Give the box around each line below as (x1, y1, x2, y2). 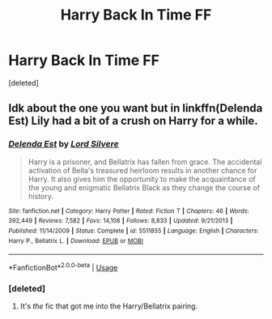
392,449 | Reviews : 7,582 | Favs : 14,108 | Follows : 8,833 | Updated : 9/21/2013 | (8, 217, 233, 225)
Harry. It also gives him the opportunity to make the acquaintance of (28, 174, 257, 184)
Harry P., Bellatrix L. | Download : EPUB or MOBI (8, 236, 144, 245)
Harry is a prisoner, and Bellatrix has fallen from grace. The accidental (28, 156, 262, 167)
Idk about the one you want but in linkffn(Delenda (8, 101, 263, 115)
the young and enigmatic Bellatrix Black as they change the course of (28, 182, 261, 192)
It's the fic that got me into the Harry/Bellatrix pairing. (19, 301, 198, 311)
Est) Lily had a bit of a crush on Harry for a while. (8, 114, 258, 128)
